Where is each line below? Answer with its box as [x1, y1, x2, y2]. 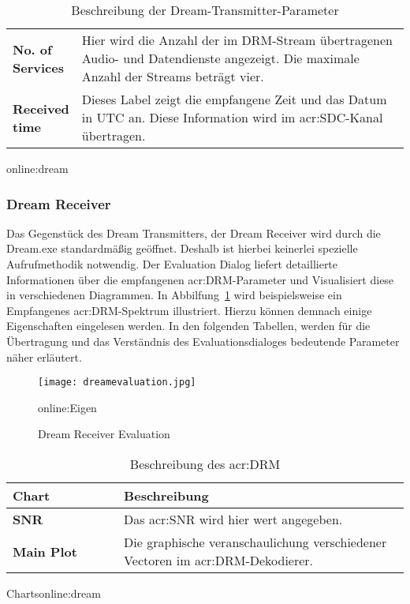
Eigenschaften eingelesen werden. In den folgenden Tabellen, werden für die [6, 317, 371, 334]
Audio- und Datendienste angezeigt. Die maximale [81, 49, 360, 67]
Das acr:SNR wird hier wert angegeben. [124, 510, 343, 528]
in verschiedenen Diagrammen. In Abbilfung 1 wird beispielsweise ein [6, 287, 342, 303]
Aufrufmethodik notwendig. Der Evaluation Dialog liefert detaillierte [6, 256, 338, 272]
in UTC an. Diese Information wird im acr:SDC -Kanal [81, 108, 383, 126]
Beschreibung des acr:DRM [129, 455, 281, 473]
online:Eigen [38, 399, 97, 415]
